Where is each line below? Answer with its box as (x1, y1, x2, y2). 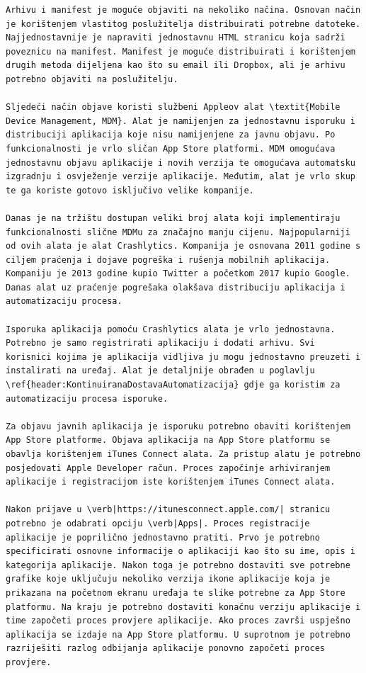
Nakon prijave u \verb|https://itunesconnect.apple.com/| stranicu (6, 504, 331, 515)
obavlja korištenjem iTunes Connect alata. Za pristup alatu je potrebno (6, 449, 361, 459)
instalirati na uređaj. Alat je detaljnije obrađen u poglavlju (6, 366, 315, 376)
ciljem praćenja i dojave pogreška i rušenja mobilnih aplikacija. (6, 254, 331, 265)
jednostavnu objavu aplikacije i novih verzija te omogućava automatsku (6, 157, 355, 168)
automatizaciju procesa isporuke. (6, 393, 168, 404)
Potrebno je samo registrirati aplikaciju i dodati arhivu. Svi (6, 338, 315, 349)
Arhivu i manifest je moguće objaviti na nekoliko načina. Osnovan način (6, 5, 361, 15)
